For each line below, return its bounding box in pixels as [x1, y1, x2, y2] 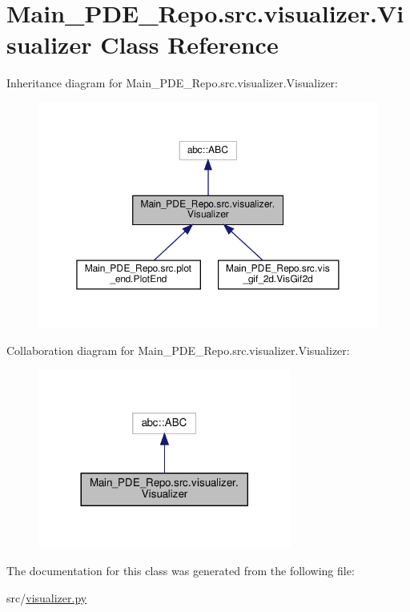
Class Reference [100, 28, 279, 61]
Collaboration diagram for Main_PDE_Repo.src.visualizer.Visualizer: [6, 342, 350, 359]
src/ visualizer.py [6, 589, 87, 606]
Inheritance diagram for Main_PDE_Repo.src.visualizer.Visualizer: [6, 74, 338, 91]
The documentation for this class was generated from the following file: [6, 562, 355, 579]
